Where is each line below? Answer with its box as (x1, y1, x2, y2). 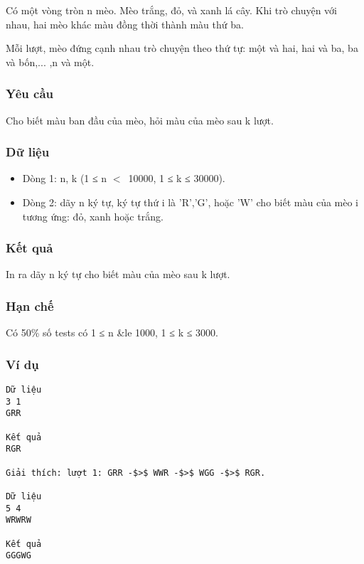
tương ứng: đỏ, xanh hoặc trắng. (22, 208, 164, 223)
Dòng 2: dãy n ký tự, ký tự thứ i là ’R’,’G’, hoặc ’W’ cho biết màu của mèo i (22, 195, 359, 209)
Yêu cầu (6, 85, 53, 102)
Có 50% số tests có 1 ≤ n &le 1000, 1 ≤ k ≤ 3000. (6, 325, 218, 340)
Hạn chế (6, 297, 54, 314)
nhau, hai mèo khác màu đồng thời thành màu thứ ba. (6, 16, 244, 31)
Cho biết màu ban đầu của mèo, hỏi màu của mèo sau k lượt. (6, 112, 274, 127)
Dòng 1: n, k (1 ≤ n (22, 171, 107, 186)
